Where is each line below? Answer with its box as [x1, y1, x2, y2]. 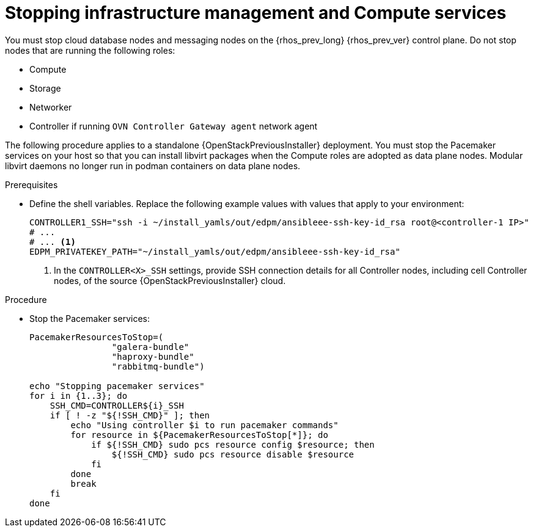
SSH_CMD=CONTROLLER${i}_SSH [50, 400, 184, 410]
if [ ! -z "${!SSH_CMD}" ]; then [50, 410, 210, 420]
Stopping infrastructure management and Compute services [5, 2, 507, 23]
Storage [29, 82, 61, 93]
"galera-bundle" [111, 341, 189, 352]
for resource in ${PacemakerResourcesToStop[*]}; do [70, 429, 328, 440]
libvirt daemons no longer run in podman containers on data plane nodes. [5, 160, 301, 171]
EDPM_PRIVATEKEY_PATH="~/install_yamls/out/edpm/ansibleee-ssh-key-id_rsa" [29, 246, 400, 257]
